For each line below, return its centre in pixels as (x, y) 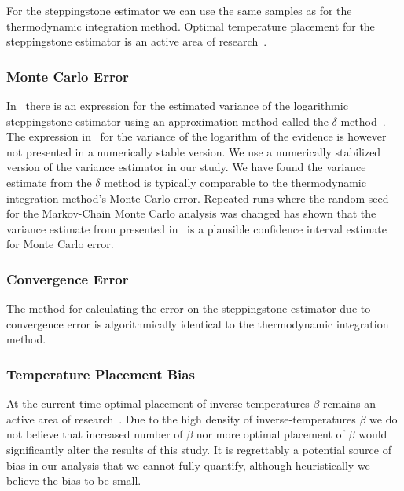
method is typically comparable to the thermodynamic (235, 182)
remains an (349, 403)
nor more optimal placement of (270, 434)
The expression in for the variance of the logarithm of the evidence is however (196, 136)
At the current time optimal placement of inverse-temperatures (158, 403)
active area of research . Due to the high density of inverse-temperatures (181, 418)
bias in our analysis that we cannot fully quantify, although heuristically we (188, 465)
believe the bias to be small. (74, 480)
